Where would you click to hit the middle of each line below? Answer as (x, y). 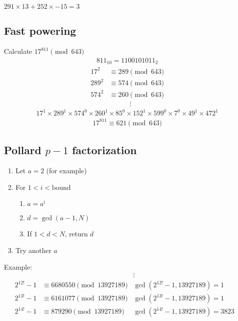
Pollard (23, 150)
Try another (34, 250)
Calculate (18, 51)
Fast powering (40, 31)
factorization (105, 150)
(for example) (67, 171)
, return (76, 234)
